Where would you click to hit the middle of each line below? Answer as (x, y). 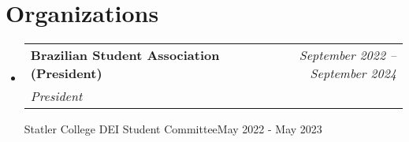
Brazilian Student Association (125, 55)
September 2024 (353, 73)
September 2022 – (348, 55)
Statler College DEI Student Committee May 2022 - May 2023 (173, 129)
